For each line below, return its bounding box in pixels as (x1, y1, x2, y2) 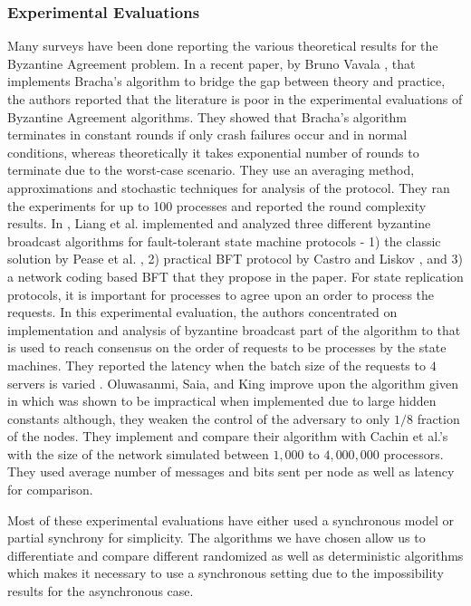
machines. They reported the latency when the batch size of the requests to (7, 355, 426, 374)
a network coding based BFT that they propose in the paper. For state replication (7, 266, 464, 285)
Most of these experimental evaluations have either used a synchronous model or (7, 510, 454, 529)
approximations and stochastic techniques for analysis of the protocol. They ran (7, 178, 450, 197)
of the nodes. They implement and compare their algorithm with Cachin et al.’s (7, 427, 448, 446)
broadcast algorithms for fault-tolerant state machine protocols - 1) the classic (7, 231, 441, 250)
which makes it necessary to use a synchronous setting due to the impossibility (7, 563, 444, 582)
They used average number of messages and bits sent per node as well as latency (7, 462, 455, 481)
